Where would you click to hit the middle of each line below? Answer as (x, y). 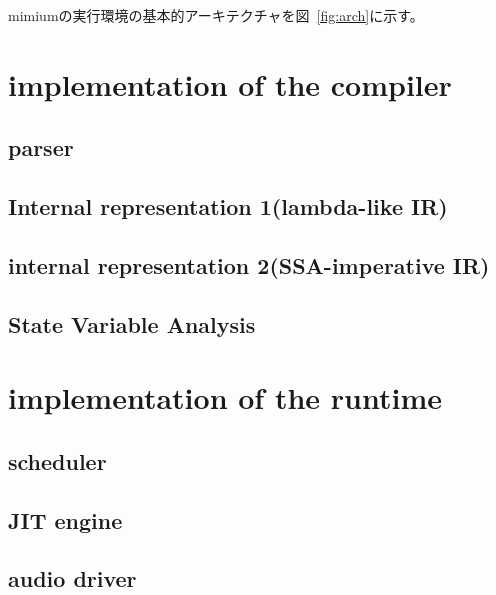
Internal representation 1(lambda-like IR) (228, 206)
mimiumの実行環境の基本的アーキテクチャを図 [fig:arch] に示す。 (216, 15)
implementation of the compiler (230, 83)
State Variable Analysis (132, 323)
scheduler (57, 460)
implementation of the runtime (225, 397)
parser (41, 147)
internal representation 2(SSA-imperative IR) (249, 264)
